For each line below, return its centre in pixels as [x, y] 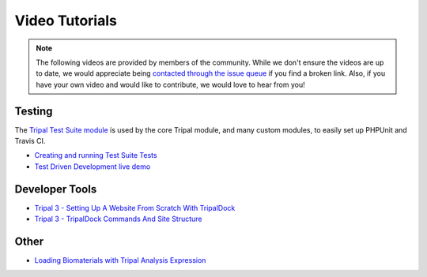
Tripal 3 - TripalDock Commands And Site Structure [118, 219]
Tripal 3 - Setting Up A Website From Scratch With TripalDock [135, 208]
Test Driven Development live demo [93, 167]
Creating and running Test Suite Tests [96, 155]
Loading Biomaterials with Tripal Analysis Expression [120, 260]
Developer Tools [56, 189]
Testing [34, 111]
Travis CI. [30, 141]
